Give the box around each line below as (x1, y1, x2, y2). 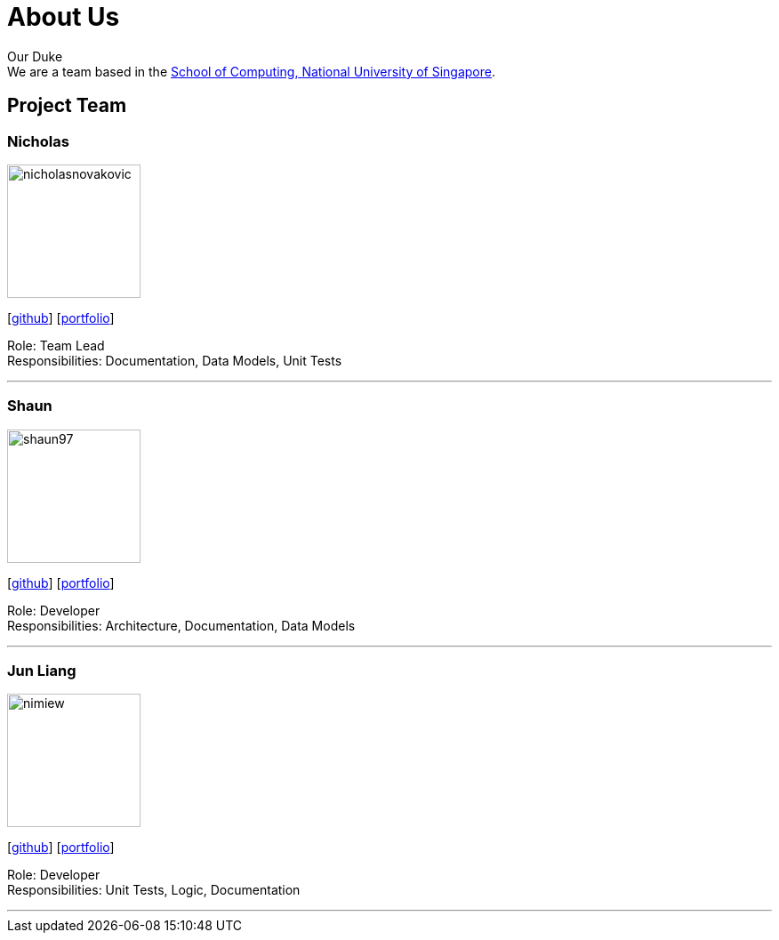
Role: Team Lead (7, 337, 105, 353)
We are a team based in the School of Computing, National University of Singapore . (7, 63, 496, 79)
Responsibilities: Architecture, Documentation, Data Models (7, 617, 356, 633)
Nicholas (7, 132, 69, 150)
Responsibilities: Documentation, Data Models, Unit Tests (7, 352, 342, 368)
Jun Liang (7, 662, 76, 680)
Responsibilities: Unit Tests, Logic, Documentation (7, 882, 301, 898)
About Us (7, 2, 120, 32)
